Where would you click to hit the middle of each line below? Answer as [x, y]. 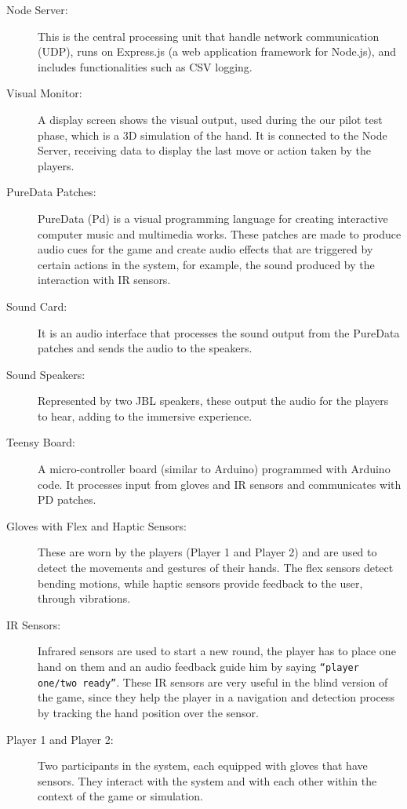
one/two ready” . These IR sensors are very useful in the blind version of [213, 681]
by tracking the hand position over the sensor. [148, 712]
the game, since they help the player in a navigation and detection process [216, 697]
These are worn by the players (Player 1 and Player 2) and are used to [207, 552]
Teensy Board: [41, 442]
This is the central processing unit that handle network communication [209, 36]
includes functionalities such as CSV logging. [145, 66]
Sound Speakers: [46, 374]
